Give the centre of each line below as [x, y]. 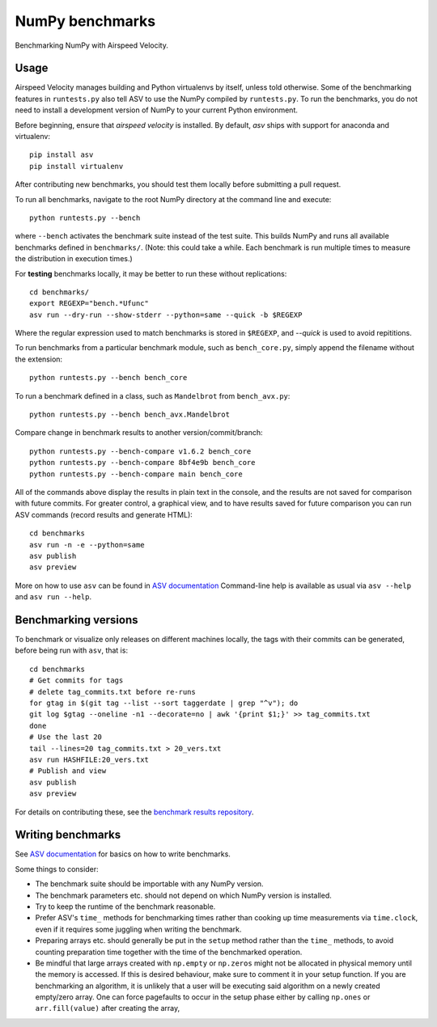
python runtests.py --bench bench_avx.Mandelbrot [130, 415]
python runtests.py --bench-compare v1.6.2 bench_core [140, 451]
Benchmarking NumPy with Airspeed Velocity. [92, 45]
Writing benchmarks [68, 835]
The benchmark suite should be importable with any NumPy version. [149, 884]
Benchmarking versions [76, 620]
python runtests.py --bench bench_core [108, 378]
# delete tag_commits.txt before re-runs [112, 692]
